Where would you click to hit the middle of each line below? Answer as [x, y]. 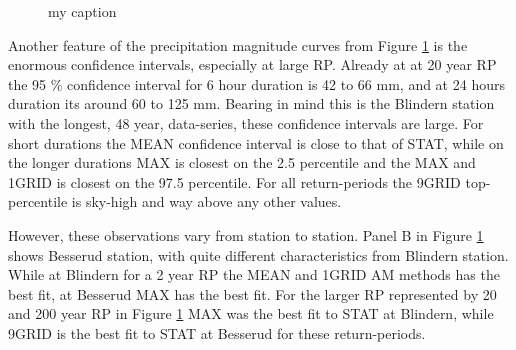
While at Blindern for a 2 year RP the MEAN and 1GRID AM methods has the [254, 274]
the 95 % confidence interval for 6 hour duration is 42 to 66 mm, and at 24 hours [256, 83]
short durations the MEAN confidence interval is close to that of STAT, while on [256, 142]
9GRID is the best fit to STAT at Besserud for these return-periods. [217, 332]
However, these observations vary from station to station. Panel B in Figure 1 [246, 234]
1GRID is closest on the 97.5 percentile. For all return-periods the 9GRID [234, 181]
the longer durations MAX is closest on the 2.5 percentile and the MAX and [242, 162]
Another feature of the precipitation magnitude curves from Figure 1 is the [238, 44]
